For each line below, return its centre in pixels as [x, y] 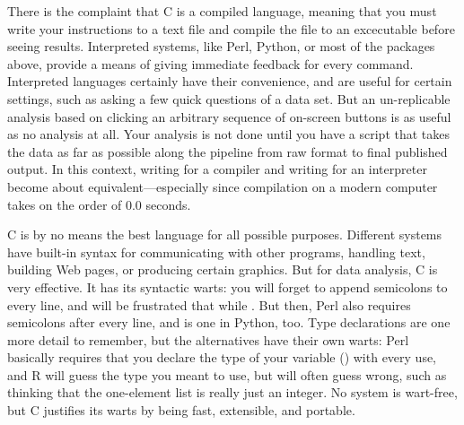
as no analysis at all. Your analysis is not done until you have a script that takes [229, 134]
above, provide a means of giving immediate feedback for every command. [210, 63]
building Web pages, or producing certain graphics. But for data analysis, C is [223, 269]
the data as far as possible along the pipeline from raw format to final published [228, 151]
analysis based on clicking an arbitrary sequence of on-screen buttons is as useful [229, 116]
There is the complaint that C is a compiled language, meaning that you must [222, 11]
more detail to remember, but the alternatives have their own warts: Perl [208, 339]
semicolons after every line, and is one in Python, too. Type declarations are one [229, 322]
